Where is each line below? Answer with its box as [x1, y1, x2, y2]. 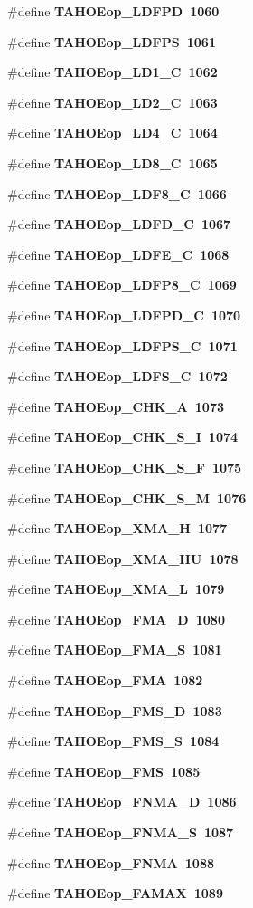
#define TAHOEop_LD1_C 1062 [7, 62, 218, 81]
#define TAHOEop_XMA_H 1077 [7, 519, 228, 538]
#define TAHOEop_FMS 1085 [7, 761, 201, 780]
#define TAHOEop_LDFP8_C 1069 [7, 275, 237, 294]
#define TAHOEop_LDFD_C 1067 [7, 215, 231, 234]
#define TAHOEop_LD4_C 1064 [7, 123, 218, 142]
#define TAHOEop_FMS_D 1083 [7, 701, 222, 720]
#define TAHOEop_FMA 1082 [7, 671, 203, 690]
